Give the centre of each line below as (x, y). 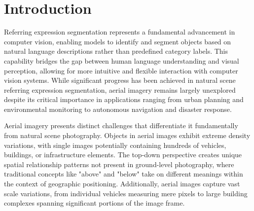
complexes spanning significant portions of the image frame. (94, 203)
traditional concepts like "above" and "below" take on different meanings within (124, 174)
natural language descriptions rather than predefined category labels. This (116, 51)
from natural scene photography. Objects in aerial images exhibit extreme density (127, 135)
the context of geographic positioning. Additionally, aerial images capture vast (122, 184)
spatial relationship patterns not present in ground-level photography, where (119, 164)
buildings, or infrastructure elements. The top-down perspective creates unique (123, 155)
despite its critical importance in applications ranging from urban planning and (124, 99)
